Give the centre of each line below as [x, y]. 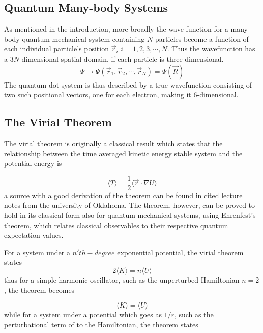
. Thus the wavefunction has [211, 49]
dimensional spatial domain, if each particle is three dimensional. [123, 58]
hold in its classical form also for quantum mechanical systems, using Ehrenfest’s [130, 215]
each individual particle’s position [56, 49]
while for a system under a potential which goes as [83, 314]
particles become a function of [202, 38]
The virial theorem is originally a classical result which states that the [113, 143]
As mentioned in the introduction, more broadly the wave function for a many [126, 29]
